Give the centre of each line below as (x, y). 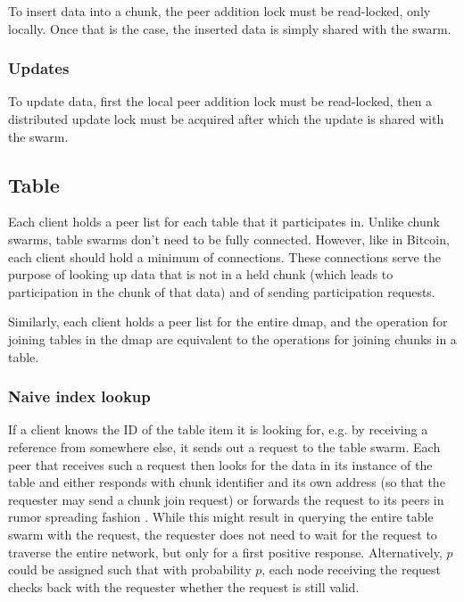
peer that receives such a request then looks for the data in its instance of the (220, 464)
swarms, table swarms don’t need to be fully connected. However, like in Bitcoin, (229, 239)
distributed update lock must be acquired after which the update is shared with (226, 119)
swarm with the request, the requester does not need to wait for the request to (223, 534)
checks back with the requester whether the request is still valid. (184, 586)
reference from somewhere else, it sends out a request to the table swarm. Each (224, 446)
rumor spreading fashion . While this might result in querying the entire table (221, 517)
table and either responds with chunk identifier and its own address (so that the (227, 482)
